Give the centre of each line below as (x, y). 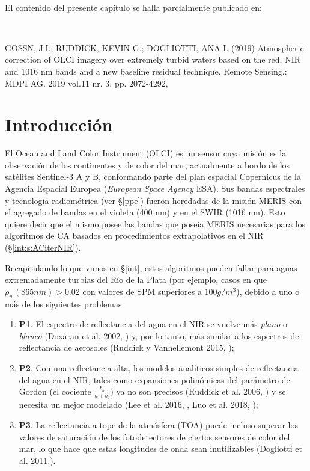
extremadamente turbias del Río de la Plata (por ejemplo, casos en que (136, 279)
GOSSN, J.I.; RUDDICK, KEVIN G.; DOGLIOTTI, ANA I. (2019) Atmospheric (154, 47)
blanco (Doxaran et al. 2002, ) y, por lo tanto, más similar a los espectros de (159, 335)
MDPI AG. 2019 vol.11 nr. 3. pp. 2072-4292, (87, 83)
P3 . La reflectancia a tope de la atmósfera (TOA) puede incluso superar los (158, 425)
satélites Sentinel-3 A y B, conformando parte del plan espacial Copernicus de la (153, 177)
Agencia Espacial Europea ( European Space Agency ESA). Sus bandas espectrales (155, 189)
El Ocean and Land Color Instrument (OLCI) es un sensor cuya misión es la (146, 153)
